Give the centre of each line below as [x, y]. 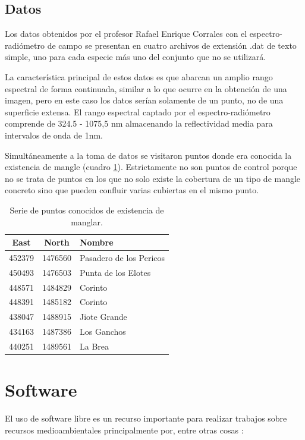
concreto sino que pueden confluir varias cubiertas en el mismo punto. [132, 190]
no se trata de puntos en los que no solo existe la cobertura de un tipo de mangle [153, 178]
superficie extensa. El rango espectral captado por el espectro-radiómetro [138, 111]
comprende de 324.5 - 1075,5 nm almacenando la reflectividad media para [139, 123]
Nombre [97, 242]
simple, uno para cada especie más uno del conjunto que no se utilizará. [136, 57]
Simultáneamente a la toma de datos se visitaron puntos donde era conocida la [148, 155]
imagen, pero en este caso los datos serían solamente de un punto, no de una [144, 100]
